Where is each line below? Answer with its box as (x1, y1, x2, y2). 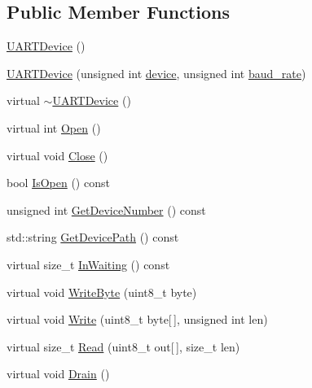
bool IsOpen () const (7, 174, 110, 191)
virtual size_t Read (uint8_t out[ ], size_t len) (7, 338, 240, 355)
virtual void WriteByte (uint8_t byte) (7, 283, 197, 300)
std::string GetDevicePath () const (7, 229, 179, 246)
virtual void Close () (7, 146, 108, 163)
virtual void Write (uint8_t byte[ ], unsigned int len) (7, 311, 268, 328)
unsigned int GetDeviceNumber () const (7, 201, 206, 218)
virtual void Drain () (7, 365, 110, 382)
